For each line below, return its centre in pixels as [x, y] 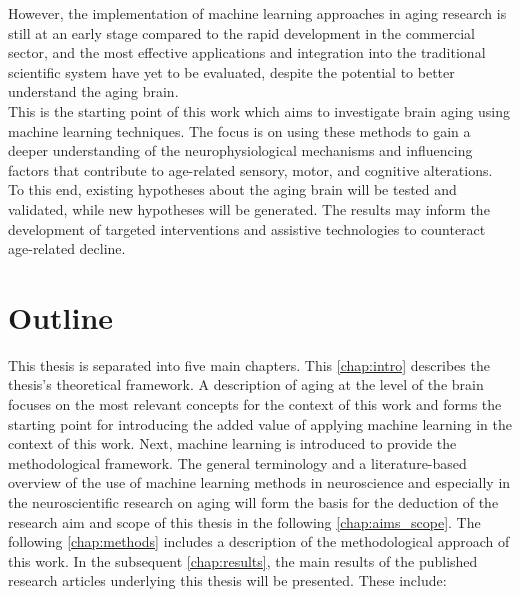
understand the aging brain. [93, 91]
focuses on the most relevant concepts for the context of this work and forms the [255, 404]
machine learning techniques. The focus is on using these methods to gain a [239, 130]
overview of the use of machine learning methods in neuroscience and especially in [259, 482]
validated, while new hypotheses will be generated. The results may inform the [249, 208]
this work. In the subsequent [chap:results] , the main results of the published [243, 560]
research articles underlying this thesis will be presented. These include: [227, 580]
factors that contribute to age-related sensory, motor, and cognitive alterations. [250, 169]
